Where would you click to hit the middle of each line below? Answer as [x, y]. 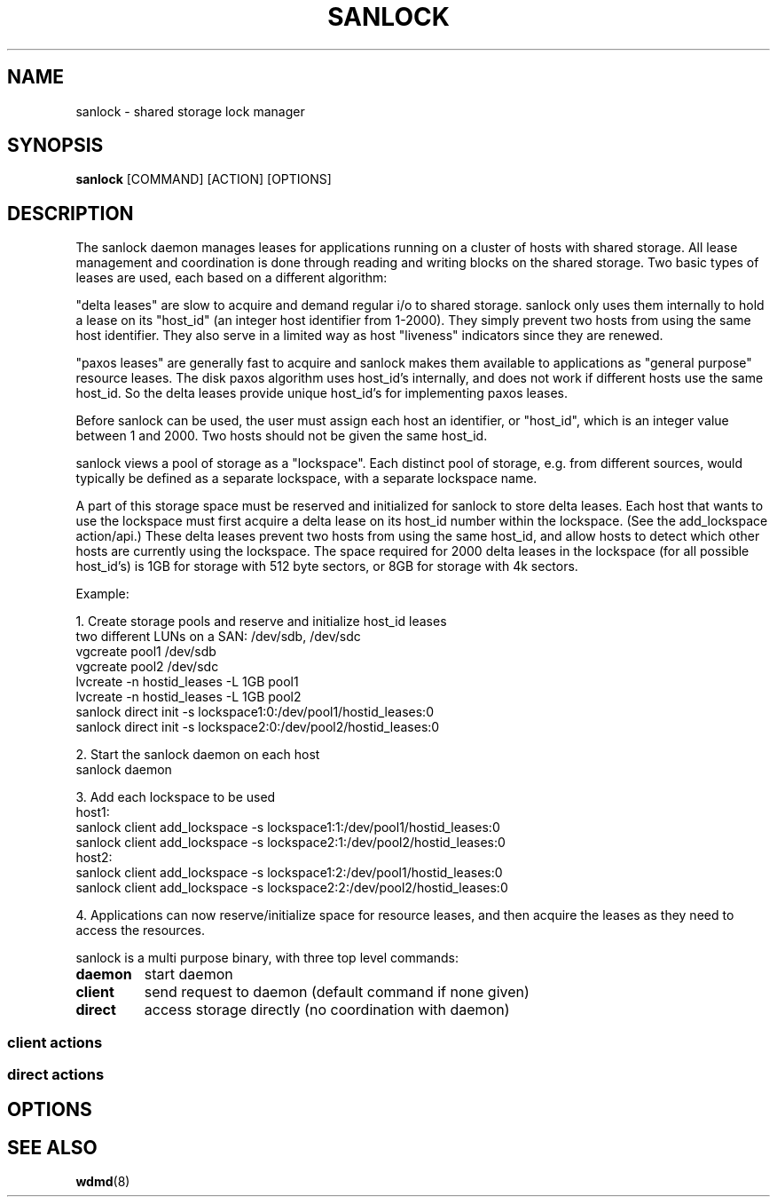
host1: [93, 812]
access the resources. [140, 931]
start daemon [188, 974]
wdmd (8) [103, 1182]
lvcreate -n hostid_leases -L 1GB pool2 [188, 697]
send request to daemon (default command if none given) [337, 992]
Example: [102, 594]
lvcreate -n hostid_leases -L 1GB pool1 [187, 682]
